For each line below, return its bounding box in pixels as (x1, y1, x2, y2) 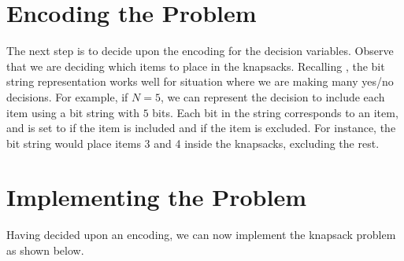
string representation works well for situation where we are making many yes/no (6, 73, 394, 90)
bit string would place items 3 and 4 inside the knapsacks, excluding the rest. (6, 134, 380, 151)
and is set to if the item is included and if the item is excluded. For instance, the (6, 119, 396, 136)
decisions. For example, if (6, 88, 128, 105)
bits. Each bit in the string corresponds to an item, (152, 104, 398, 120)
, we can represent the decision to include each (160, 88, 385, 105)
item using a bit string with (6, 104, 139, 120)
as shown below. (6, 242, 84, 258)
